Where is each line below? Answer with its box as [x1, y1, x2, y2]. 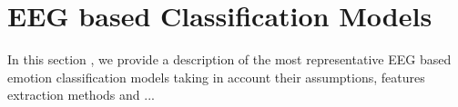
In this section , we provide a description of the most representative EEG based [7, 50, 452, 69]
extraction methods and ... [7, 85, 155, 104]
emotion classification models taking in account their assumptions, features [7, 67, 425, 86]
